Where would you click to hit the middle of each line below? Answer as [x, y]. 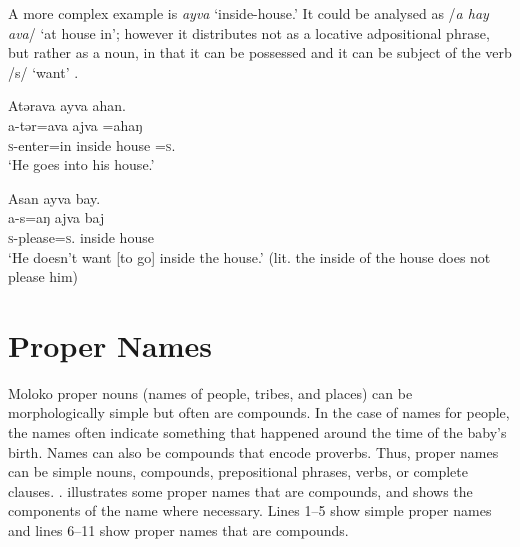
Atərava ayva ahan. [67, 105]
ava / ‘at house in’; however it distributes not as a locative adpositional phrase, [249, 32]
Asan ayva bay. [54, 197]
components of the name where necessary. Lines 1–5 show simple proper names [250, 510]
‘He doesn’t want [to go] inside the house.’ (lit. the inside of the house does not [249, 256]
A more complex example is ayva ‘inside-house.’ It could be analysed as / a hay [248, 13]
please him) [43, 276]
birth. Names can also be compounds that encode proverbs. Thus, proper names [253, 451]
